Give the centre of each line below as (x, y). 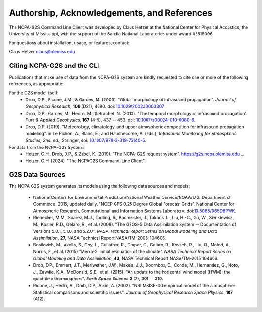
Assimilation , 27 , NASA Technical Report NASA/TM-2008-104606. (100, 238)
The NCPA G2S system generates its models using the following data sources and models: (99, 186)
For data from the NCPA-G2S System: (47, 147)
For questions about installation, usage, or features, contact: (69, 43)
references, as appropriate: (36, 84)
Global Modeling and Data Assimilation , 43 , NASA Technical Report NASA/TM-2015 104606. (126, 258)
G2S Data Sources (37, 175)
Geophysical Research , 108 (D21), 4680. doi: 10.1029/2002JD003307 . (95, 106)
